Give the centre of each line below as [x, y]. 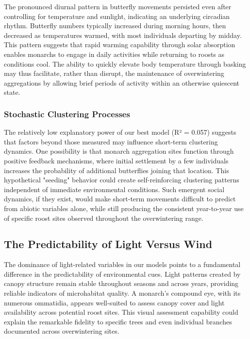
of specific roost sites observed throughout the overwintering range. [104, 218]
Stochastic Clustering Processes [67, 114]
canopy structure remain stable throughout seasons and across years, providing [121, 283]
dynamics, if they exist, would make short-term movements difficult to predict [120, 199]
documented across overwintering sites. [62, 331]
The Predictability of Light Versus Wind [108, 244]
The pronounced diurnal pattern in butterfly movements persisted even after [118, 6]
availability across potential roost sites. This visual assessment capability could [121, 312]
